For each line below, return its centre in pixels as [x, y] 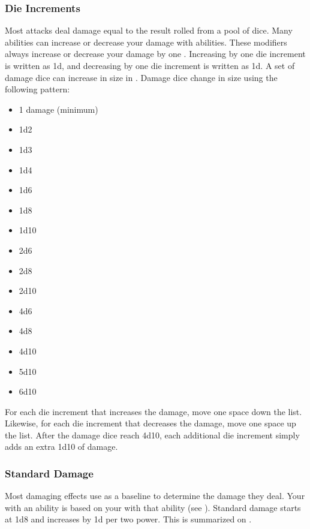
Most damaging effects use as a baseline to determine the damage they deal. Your [155, 496]
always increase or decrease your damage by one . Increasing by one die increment [155, 54]
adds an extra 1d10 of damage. [61, 447]
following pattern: [37, 89]
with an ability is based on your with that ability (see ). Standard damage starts [153, 507]
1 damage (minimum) [58, 109]
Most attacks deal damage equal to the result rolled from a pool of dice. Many [149, 30]
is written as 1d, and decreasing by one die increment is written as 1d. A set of [150, 65]
